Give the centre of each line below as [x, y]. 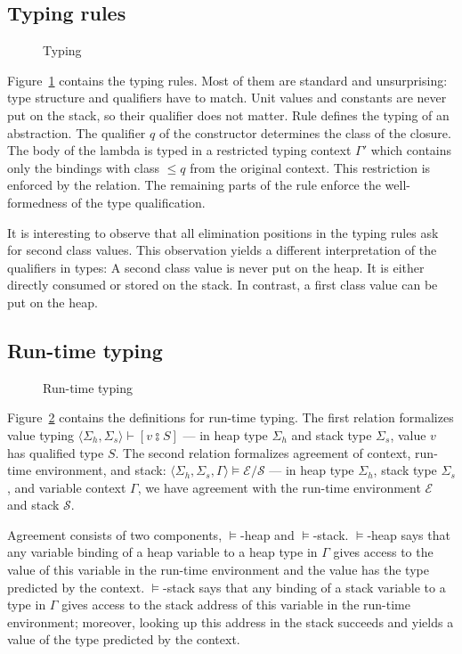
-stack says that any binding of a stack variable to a [304, 587]
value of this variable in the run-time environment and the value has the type [218, 570]
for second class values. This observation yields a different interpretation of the [222, 250]
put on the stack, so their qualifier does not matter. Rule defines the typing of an [228, 114]
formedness [37, 202]
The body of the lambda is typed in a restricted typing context [179, 150]
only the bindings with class [83, 167]
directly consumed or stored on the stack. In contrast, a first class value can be [223, 285]
